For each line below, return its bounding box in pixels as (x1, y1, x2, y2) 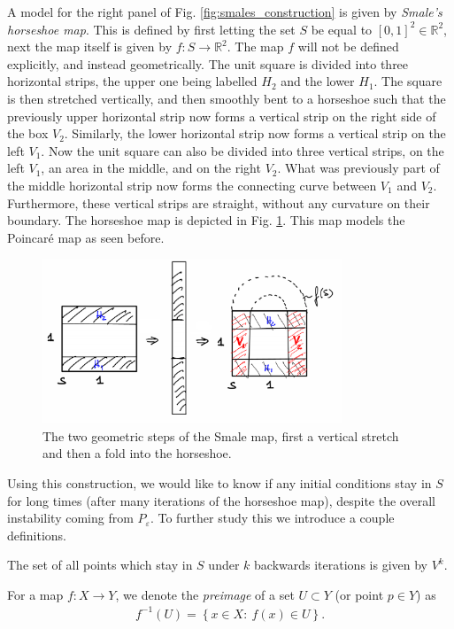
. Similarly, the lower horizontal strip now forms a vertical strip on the (64, 124, 446, 143)
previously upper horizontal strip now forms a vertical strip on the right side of (7, 106, 436, 125)
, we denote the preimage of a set (115, 585, 295, 603)
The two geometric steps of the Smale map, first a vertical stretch (42, 426, 399, 445)
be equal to (311, 19, 373, 38)
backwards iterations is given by (254, 555, 427, 574)
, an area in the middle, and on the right (41, 159, 261, 177)
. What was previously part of (277, 159, 440, 177)
